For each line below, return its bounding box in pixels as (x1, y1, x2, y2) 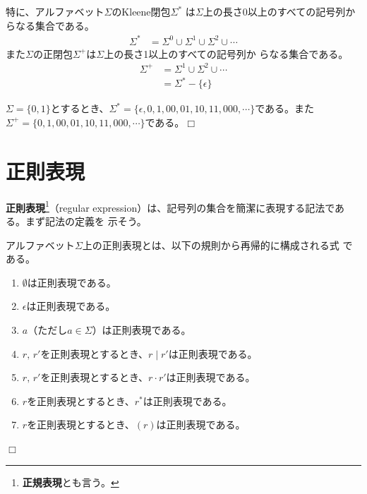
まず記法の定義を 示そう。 (25, 213, 147, 228)
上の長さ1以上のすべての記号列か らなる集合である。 (104, 46, 349, 61)
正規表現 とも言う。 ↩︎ (22, 475, 119, 490)
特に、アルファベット (6, 4, 104, 18)
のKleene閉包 (112, 4, 171, 18)
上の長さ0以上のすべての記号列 (203, 4, 346, 18)
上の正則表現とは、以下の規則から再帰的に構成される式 (82, 237, 339, 252)
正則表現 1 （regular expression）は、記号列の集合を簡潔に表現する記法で (6, 198, 335, 215)
